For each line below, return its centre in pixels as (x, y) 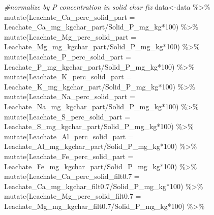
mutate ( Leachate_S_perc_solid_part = (67, 116)
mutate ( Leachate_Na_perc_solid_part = (70, 96)
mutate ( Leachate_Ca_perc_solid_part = (70, 17)
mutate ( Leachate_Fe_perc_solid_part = (69, 156)
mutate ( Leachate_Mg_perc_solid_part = (70, 36)
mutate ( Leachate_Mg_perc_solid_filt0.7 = (73, 196)
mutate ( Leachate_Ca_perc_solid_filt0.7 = (72, 176)
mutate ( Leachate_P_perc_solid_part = (68, 56)
